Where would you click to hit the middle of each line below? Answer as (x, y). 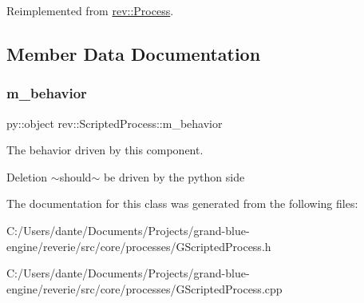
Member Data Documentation (134, 53)
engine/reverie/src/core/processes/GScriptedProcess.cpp (144, 288)
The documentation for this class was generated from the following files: (182, 203)
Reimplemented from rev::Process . (90, 10)
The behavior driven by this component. (105, 150)
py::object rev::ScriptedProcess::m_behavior (115, 123)
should (75, 176)
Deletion (27, 176)
